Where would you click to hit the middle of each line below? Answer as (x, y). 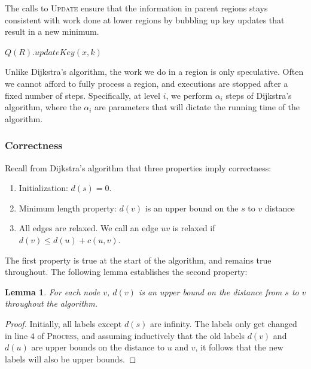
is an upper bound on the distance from (210, 291)
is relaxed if (194, 228)
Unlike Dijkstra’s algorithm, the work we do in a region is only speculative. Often (154, 72)
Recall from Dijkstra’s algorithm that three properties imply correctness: (138, 167)
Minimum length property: (68, 208)
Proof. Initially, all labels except (63, 323)
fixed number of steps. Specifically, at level (83, 95)
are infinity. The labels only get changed (223, 323)
